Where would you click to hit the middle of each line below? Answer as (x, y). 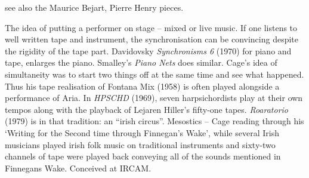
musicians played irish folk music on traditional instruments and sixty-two (140, 144)
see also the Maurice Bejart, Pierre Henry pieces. (94, 7)
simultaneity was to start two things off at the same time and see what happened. (154, 74)
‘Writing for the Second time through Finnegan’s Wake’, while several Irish (142, 132)
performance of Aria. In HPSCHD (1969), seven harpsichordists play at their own (154, 98)
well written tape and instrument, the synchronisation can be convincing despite (152, 39)
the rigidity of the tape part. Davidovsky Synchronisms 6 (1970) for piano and (148, 50)
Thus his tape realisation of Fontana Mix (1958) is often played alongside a (142, 86)
